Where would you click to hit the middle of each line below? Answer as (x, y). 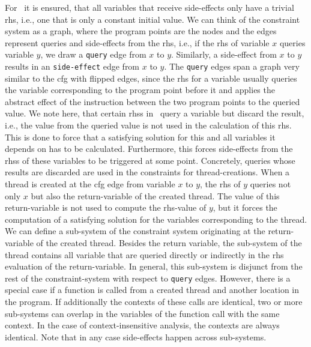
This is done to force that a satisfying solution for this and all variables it (140, 137)
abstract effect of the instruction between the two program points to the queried (152, 101)
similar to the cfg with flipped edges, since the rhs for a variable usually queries (151, 78)
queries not (270, 184)
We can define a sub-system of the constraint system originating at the (135, 231)
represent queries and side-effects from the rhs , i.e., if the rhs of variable (137, 42)
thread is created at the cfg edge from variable (90, 184)
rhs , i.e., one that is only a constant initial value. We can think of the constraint (152, 19)
